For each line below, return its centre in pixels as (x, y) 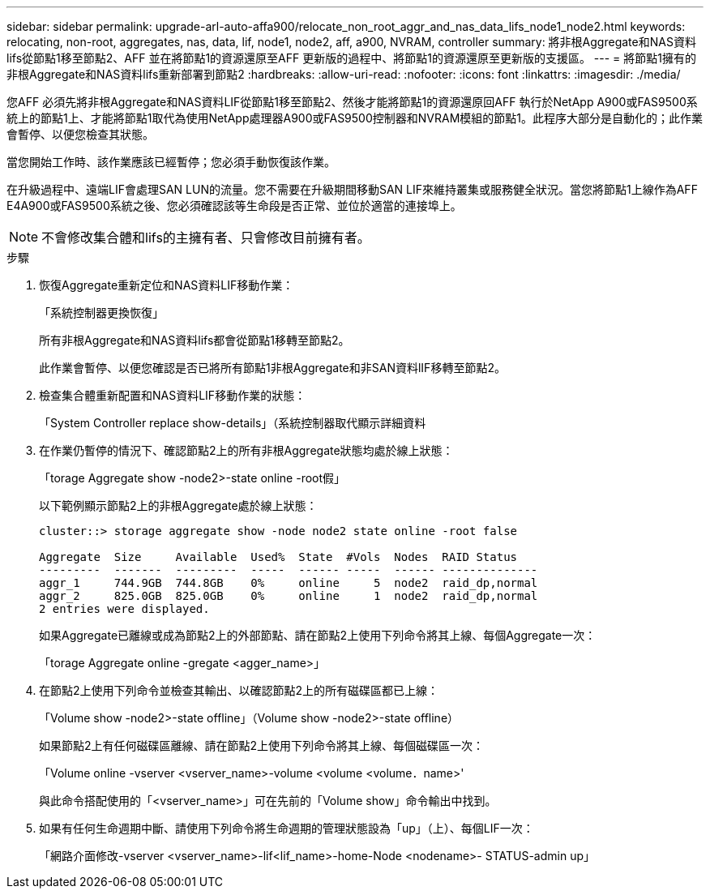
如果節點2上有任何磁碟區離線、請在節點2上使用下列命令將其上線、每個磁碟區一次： (262, 745)
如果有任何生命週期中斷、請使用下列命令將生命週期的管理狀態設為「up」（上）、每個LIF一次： (287, 828)
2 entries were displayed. (124, 609)
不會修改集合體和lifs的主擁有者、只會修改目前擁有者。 (206, 238)
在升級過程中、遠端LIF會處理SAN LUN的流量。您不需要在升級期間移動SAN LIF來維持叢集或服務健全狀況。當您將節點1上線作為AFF (352, 189)
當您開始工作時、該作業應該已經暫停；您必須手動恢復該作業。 (171, 162)
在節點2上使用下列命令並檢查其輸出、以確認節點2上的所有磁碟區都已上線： (239, 690)
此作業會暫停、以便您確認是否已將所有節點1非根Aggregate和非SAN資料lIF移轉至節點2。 (272, 368)
